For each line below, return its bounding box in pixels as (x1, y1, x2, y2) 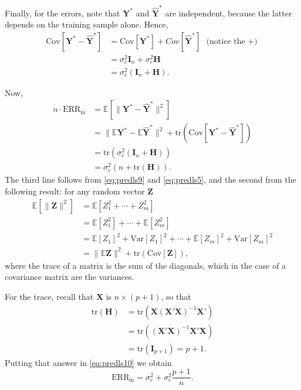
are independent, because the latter (165, 6, 292, 19)
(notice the (206, 37, 245, 46)
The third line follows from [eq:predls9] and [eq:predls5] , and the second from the (5, 173, 296, 186)
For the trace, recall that (5, 290, 94, 302)
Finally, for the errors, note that (5, 6, 120, 19)
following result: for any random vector (5, 185, 145, 197)
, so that (161, 290, 191, 302)
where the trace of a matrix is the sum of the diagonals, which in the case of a (5, 259, 286, 271)
